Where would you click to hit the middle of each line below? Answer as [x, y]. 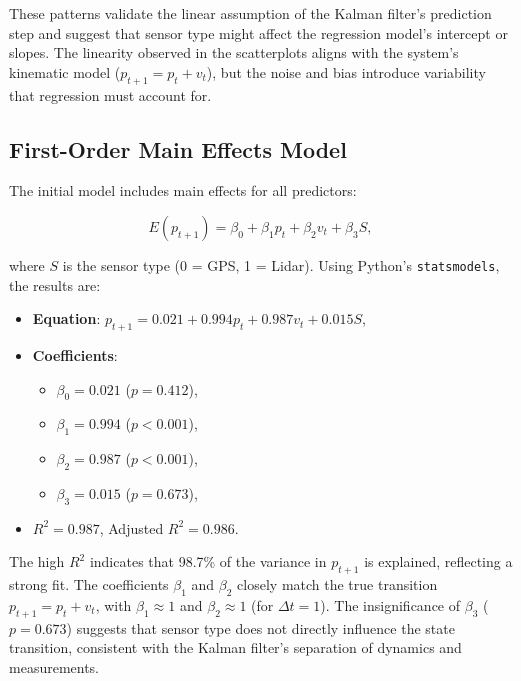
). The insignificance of [390, 604]
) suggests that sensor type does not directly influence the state [260, 627]
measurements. [54, 666]
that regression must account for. [110, 94]
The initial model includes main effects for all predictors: [183, 190]
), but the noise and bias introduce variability [346, 71]
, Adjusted [131, 527]
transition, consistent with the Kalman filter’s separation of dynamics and [235, 647]
